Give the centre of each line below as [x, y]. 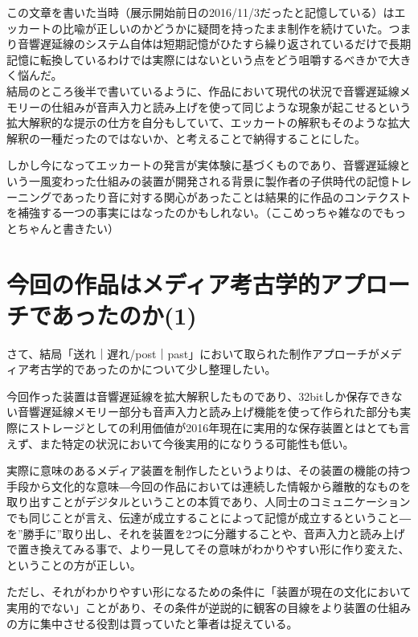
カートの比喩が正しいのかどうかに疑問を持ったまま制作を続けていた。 [203, 28]
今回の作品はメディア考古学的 [164, 283]
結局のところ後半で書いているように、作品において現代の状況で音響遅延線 [203, 90]
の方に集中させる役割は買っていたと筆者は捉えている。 [152, 623]
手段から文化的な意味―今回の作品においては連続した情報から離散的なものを [209, 486]
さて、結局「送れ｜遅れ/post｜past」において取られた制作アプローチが [193, 353]
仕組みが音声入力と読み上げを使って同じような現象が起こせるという [231, 106]
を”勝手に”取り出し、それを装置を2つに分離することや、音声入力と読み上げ [206, 533]
